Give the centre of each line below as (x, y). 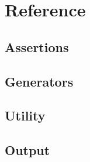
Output (27, 150)
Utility (25, 116)
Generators (39, 81)
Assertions (37, 46)
